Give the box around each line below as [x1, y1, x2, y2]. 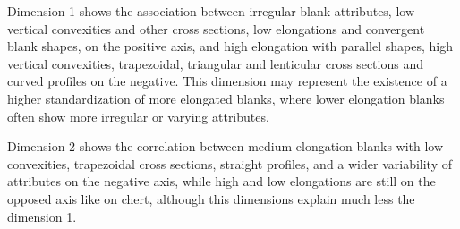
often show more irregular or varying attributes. [7, 106, 269, 125]
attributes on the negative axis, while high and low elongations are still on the [7, 172, 436, 191]
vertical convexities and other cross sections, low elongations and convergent [7, 19, 425, 38]
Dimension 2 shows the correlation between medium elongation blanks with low [7, 137, 444, 156]
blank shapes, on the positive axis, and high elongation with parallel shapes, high [7, 37, 453, 55]
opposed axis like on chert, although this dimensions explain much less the [7, 189, 415, 208]
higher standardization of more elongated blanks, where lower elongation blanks [7, 89, 445, 107]
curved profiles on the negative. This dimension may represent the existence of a [7, 72, 447, 90]
